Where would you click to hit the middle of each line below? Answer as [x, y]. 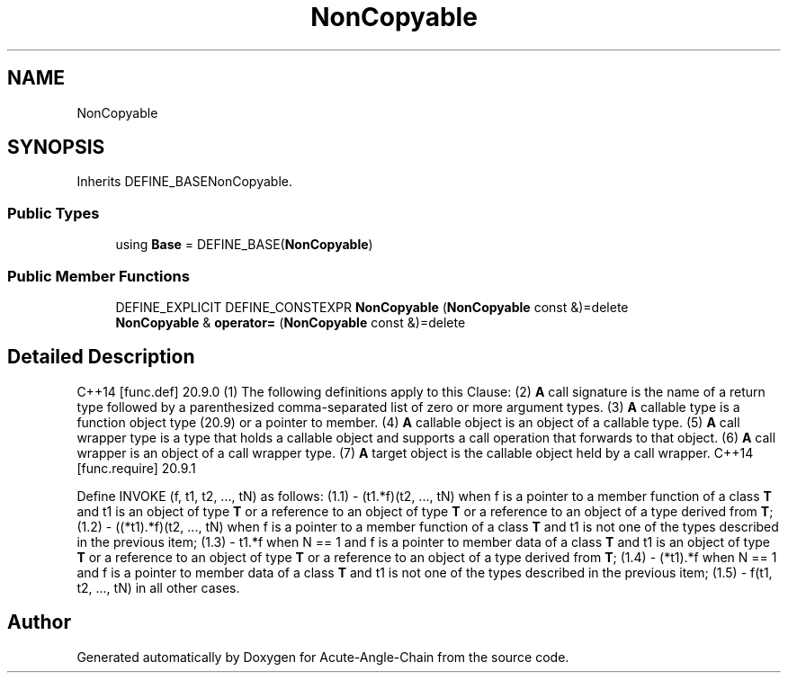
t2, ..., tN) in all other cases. [158, 587]
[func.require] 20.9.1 [136, 468]
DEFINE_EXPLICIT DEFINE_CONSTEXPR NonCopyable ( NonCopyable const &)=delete [372, 307]
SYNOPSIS [56, 148]
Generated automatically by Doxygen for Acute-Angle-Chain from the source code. [323, 657]
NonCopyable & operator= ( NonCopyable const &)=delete [291, 322]
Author [39, 622]
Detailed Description [101, 357]
